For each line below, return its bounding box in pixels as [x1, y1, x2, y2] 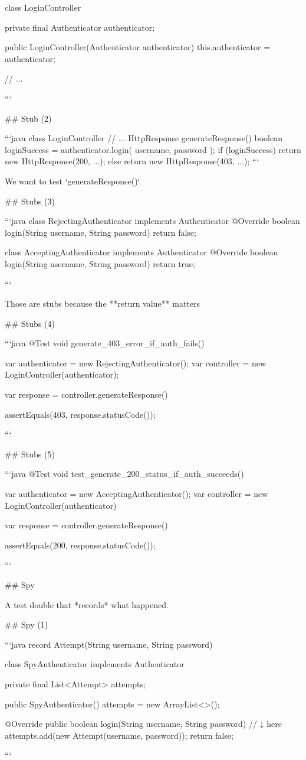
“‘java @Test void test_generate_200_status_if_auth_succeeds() [5, 467, 244, 480]
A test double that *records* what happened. [5, 598, 169, 610]
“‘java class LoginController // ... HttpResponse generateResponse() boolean [5, 132, 282, 144]
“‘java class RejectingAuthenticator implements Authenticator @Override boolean [5, 215, 300, 227]
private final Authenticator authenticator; [5, 21, 155, 33]
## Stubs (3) [5, 194, 55, 207]
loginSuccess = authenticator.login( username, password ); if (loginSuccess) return [5, 143, 301, 155]
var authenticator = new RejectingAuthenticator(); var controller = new [5, 356, 266, 369]
